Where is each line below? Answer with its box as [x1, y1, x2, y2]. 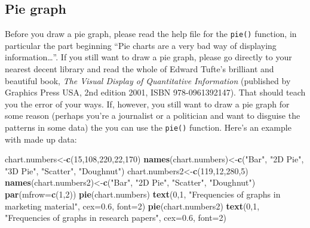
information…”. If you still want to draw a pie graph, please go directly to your [5, 51, 292, 63]
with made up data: [5, 133, 77, 145]
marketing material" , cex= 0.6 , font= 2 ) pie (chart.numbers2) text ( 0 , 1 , [5, 199, 260, 212]
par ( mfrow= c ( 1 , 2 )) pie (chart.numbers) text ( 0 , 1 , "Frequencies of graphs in [5, 188, 281, 201]
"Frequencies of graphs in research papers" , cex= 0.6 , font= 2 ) [5, 211, 226, 224]
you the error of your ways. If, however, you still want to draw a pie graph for [5, 97, 290, 110]
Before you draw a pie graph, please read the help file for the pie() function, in [5, 27, 297, 40]
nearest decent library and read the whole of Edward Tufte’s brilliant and [5, 63, 274, 75]
